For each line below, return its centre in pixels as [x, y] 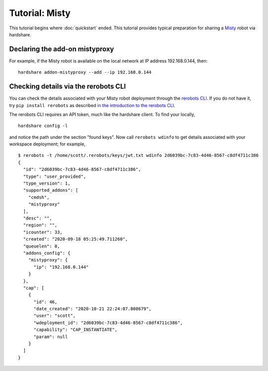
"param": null [51, 337]
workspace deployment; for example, [47, 144]
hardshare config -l [43, 126]
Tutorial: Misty [40, 13]
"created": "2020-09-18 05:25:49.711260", [76, 239]
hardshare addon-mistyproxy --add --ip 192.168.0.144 [85, 72]
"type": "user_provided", [55, 176]
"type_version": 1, [47, 184]
